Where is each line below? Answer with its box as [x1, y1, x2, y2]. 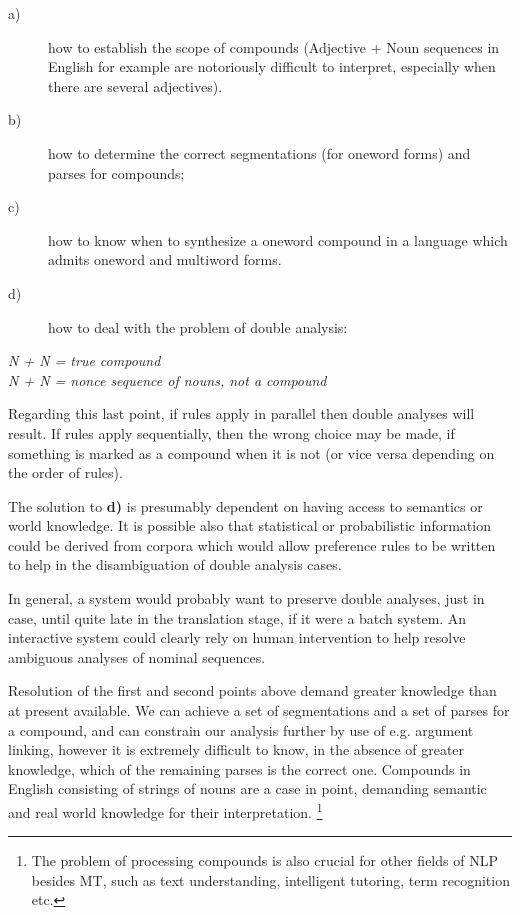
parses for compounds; [48, 162, 185, 183]
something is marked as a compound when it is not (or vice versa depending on [8, 442, 495, 463]
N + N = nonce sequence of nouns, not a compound [8, 369, 327, 390]
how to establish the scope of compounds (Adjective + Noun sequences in [48, 36, 500, 57]
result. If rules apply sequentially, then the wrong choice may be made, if [8, 422, 455, 443]
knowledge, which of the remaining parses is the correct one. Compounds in [8, 758, 471, 779]
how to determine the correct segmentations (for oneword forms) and [48, 142, 471, 163]
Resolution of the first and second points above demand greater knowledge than [8, 680, 497, 701]
